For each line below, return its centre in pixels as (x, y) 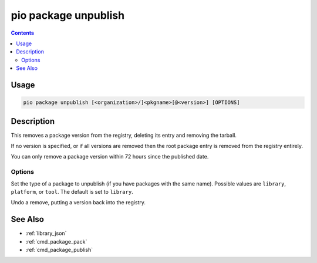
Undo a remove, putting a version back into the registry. (78, 203)
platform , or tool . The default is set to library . (72, 191)
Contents (23, 33)
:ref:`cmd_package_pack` (56, 241)
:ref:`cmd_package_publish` (59, 250)
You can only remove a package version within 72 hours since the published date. (110, 157)
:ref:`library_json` (46, 233)
